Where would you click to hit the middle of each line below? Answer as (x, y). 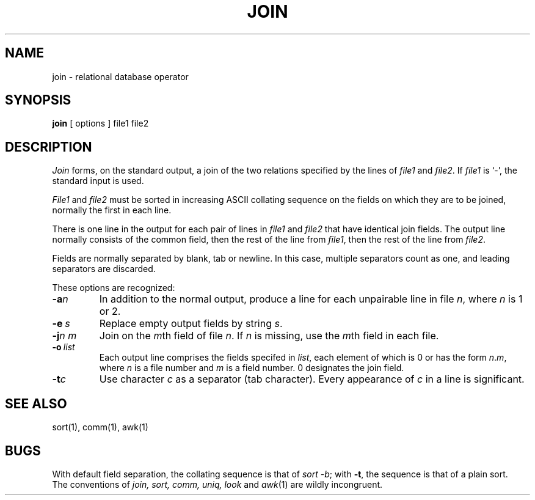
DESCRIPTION (49, 147)
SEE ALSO (36, 403)
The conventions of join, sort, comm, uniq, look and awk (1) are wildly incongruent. (217, 484)
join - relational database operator (120, 76)
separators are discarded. (104, 269)
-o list (64, 347)
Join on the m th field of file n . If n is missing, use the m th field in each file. (269, 336)
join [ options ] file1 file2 (100, 123)
